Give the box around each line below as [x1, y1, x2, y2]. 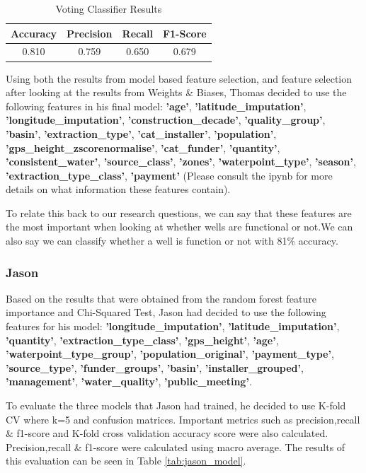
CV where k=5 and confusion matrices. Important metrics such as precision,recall [6, 411, 360, 426]
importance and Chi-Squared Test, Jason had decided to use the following [6, 305, 326, 320]
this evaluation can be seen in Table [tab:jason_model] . [6, 453, 246, 468]
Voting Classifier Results [55, 1, 162, 16]
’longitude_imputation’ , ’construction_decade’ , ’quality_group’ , [6, 112, 326, 127]
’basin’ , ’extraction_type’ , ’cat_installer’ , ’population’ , [6, 126, 277, 141]
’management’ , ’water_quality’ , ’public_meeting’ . [6, 374, 252, 389]
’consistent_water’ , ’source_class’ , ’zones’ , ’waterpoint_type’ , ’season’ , [6, 154, 356, 169]
